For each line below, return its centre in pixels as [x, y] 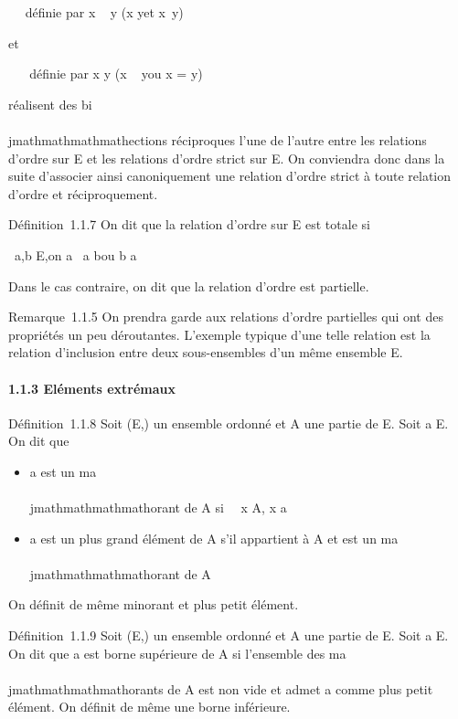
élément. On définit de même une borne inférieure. [149, 707]
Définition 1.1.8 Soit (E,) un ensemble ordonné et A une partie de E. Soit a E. [229, 423]
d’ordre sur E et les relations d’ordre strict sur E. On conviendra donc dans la [227, 158]
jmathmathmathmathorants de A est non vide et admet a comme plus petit [221, 688]
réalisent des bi [50, 104]
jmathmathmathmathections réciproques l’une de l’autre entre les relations [218, 139]
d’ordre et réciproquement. [83, 193]
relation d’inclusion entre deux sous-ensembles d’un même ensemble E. [206, 352]
